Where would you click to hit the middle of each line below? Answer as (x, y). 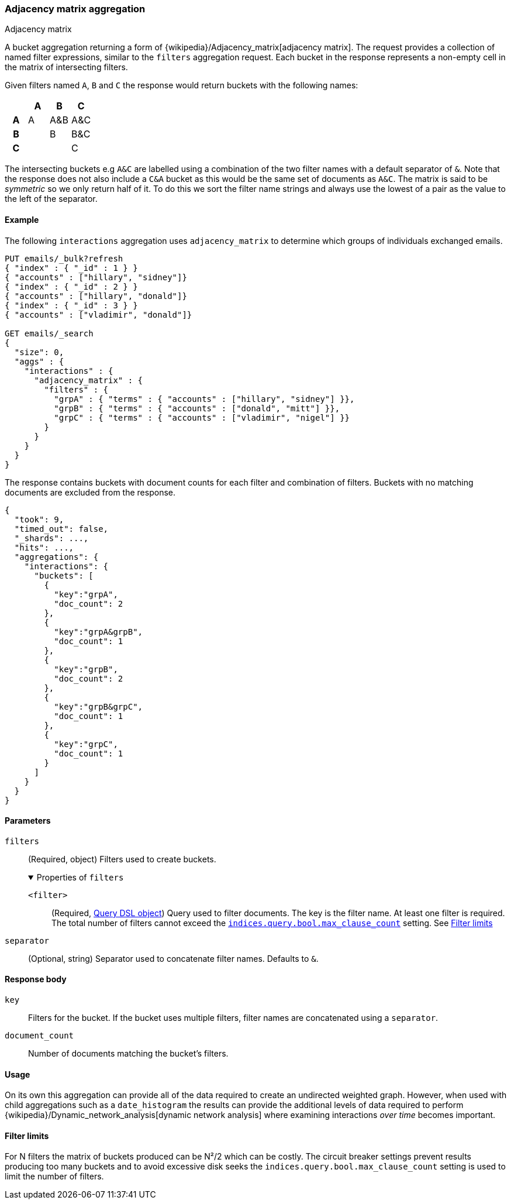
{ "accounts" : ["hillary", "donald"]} (96, 296)
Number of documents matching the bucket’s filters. (128, 1054)
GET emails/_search (49, 333)
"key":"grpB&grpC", (99, 706)
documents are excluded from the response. (90, 492)
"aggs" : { (39, 361)
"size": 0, (39, 352)
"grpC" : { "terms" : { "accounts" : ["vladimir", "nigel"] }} (202, 417)
